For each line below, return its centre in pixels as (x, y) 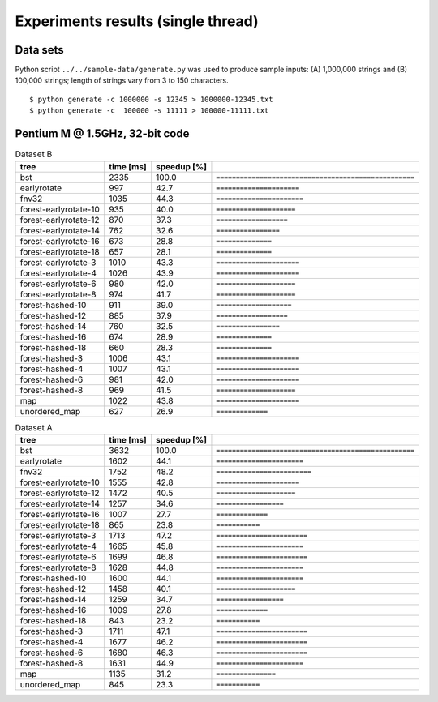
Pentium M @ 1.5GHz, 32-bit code (102, 134)
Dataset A (34, 427)
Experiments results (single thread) (137, 21)
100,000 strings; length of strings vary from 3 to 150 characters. (122, 80)
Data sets (39, 50)
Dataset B (34, 154)
